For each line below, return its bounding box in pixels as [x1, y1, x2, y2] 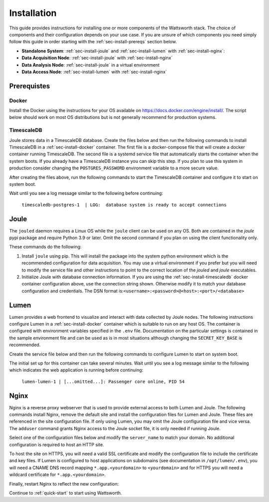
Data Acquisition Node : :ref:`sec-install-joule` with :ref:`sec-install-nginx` [21, 55, 173, 61]
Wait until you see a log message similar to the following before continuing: [9, 190, 163, 196]
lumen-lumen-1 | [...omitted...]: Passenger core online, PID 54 [21, 378, 185, 384]
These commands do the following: [9, 244, 82, 250]
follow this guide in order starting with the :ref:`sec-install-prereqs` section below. [9, 39, 177, 45]
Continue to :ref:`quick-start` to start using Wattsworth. [9, 490, 122, 496]
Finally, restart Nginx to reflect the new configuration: [9, 481, 119, 487]
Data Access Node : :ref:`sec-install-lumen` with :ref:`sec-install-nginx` [21, 69, 167, 75]
